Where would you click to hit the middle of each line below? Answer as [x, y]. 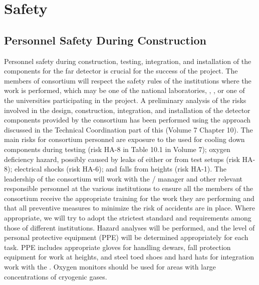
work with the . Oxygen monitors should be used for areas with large [110, 267]
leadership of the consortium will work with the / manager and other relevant [123, 178]
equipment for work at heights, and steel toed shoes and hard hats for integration [129, 257]
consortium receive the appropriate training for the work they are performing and [129, 198]
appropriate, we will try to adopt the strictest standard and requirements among [128, 218]
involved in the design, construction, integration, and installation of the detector [127, 110]
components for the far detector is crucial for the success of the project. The [121, 71]
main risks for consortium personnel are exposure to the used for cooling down [124, 139]
